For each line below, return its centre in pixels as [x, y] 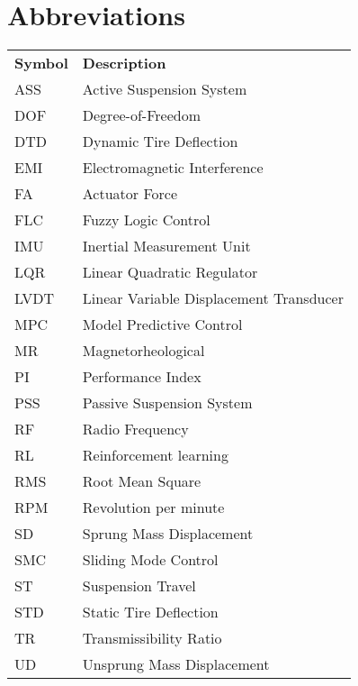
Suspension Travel [139, 586]
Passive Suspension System [167, 403]
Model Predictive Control [162, 325]
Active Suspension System [165, 89]
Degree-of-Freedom [141, 115]
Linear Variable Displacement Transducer [213, 298]
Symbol [41, 63]
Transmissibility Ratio [152, 638]
